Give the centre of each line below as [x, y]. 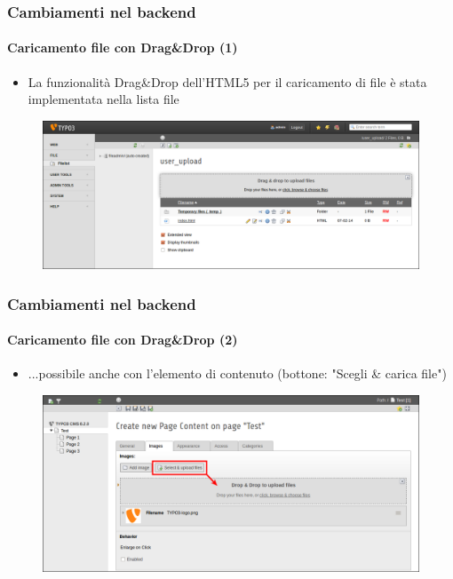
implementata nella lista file [103, 99]
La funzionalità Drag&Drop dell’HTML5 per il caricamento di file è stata [227, 81]
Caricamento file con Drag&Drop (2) [123, 340]
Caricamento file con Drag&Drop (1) [123, 48]
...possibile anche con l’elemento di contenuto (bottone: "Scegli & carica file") [237, 373]
